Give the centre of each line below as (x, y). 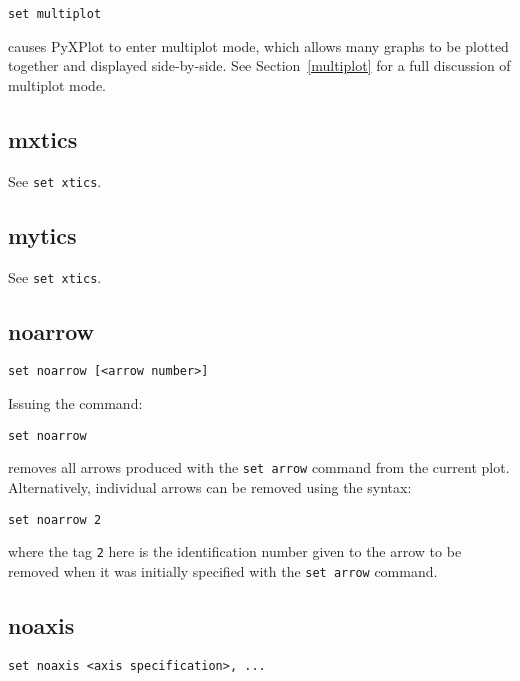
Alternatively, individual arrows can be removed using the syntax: (210, 486)
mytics (42, 234)
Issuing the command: (75, 403)
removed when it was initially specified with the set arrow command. (223, 570)
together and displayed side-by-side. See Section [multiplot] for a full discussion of (259, 65)
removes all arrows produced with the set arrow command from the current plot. (259, 467)
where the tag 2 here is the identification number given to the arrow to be (235, 551)
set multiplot (55, 14)
